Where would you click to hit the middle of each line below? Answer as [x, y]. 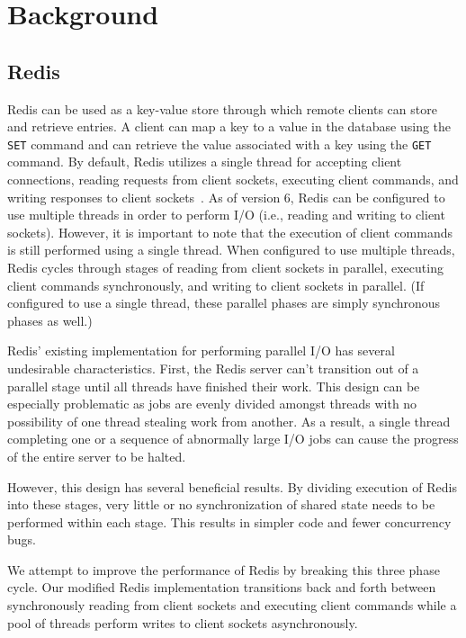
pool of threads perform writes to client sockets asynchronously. [183, 622]
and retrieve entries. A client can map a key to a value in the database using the [229, 126]
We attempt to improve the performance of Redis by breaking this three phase [224, 569]
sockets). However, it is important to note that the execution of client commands [230, 232]
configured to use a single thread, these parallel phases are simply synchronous [224, 303]
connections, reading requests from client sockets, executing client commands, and [233, 180]
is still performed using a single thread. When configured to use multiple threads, [231, 250]
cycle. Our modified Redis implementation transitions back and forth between [222, 587]
